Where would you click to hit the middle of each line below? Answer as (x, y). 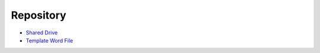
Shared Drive (42, 33)
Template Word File (49, 40)
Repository (39, 15)
